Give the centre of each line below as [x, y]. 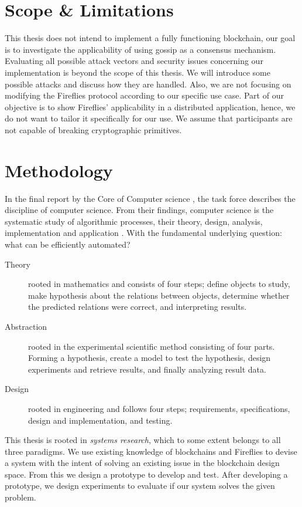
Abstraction [26, 326]
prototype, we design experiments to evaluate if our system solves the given [140, 486]
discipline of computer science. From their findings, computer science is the [139, 210]
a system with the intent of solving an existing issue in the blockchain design [142, 463]
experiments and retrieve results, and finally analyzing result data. [147, 369]
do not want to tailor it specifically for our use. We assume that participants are [149, 118]
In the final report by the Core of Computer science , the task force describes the [150, 198]
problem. [20, 497]
